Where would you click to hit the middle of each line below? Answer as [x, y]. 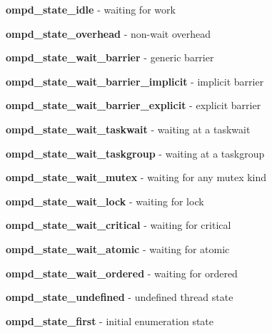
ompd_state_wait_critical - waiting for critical [119, 225]
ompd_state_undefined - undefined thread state [120, 297]
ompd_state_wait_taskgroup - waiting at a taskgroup [135, 153]
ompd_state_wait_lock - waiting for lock [105, 201]
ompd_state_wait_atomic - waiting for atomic [118, 249]
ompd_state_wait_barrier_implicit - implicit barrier [135, 81]
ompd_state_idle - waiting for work [91, 9]
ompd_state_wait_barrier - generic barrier [110, 57]
